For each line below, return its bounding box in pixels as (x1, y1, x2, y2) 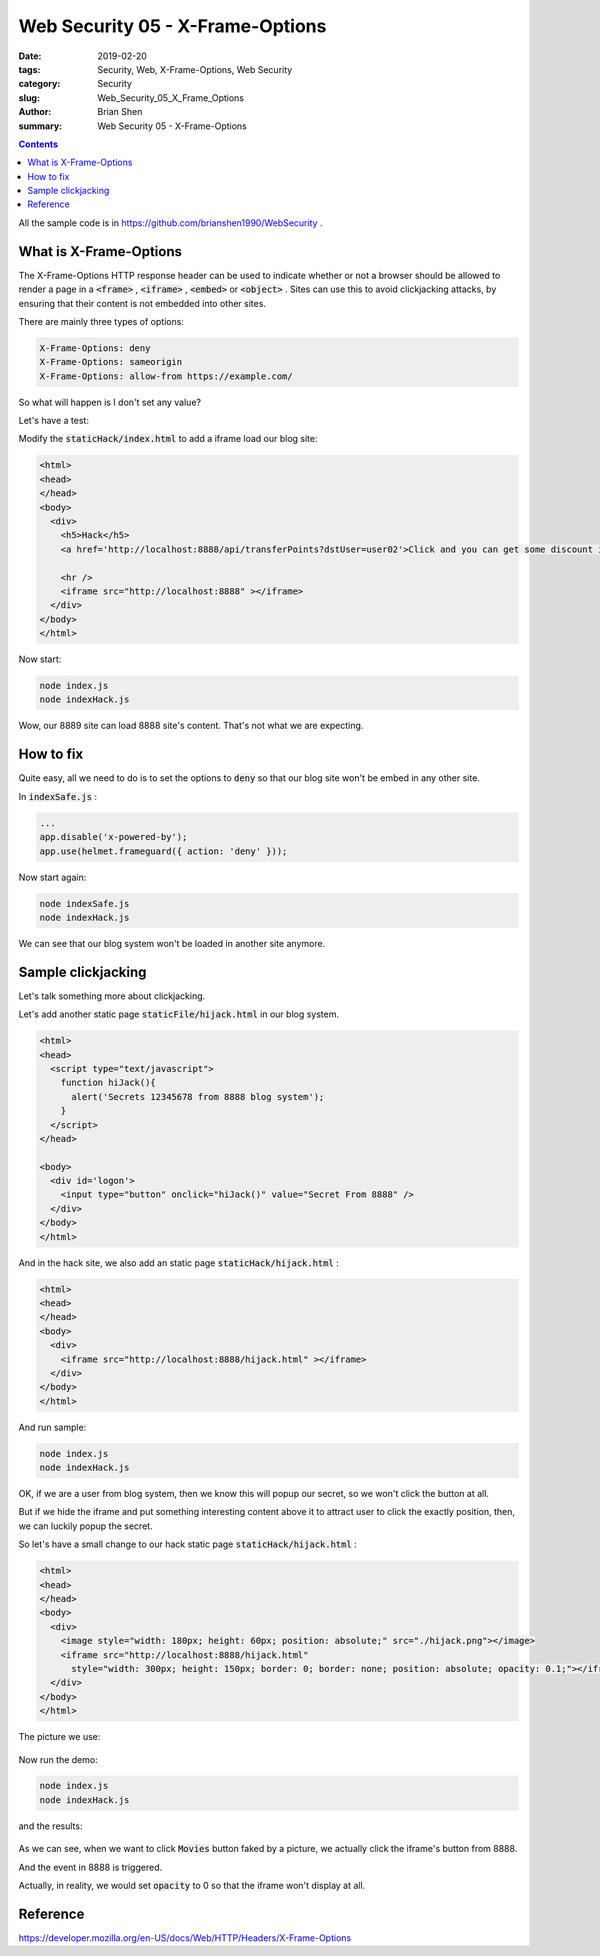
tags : (18, 63, 41, 75)
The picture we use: (18, 1731, 101, 1743)
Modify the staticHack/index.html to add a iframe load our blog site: (18, 433, 318, 445)
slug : (18, 91, 40, 104)
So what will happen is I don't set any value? (18, 396, 202, 408)
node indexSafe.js (39, 898, 130, 909)
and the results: (18, 1820, 83, 1832)
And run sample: (18, 1421, 87, 1433)
